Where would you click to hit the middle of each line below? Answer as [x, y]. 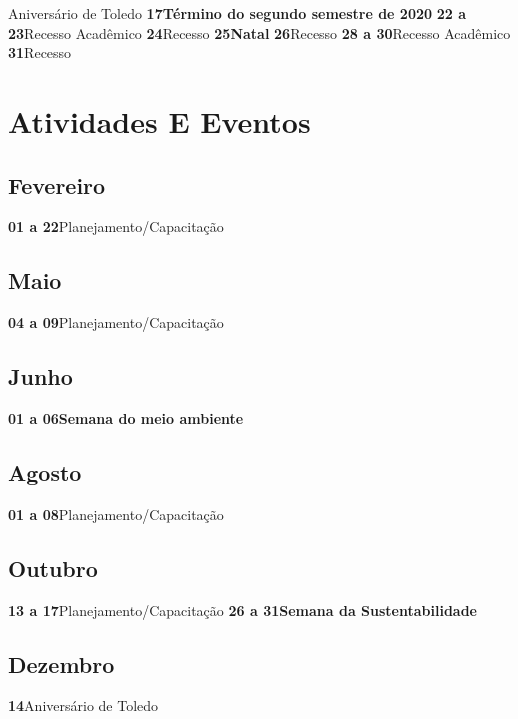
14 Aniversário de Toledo [83, 705]
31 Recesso [40, 52]
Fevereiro [57, 184]
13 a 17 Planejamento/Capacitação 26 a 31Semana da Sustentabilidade [242, 609]
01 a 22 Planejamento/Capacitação [116, 226]
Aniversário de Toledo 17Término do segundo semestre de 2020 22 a [237, 13]
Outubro [53, 567]
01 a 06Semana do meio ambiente [126, 417]
